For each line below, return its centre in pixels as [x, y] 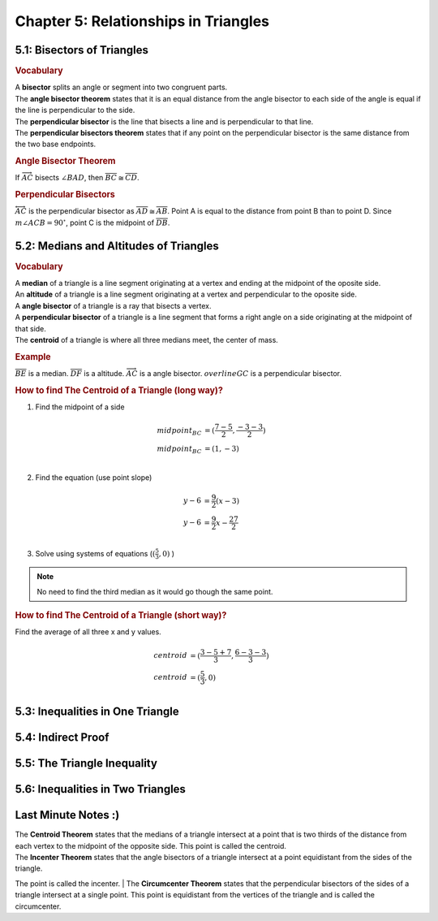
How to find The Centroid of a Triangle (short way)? [121, 616]
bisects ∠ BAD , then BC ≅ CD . [87, 178]
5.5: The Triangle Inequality [86, 763]
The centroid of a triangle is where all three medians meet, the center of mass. [147, 339]
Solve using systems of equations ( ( [95, 553]
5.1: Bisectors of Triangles [82, 50]
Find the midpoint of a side [80, 407]
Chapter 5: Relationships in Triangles [142, 21]
